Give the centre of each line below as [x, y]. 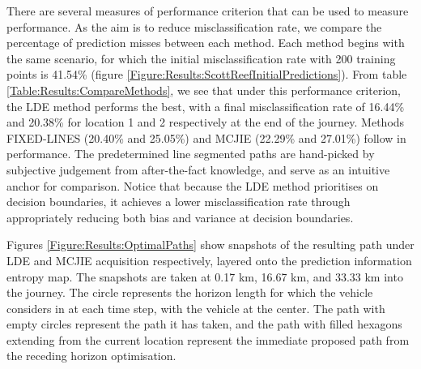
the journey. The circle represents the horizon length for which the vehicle [190, 292]
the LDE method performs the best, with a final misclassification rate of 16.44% [206, 106]
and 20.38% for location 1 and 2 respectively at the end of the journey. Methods [206, 122]
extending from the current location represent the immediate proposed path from [208, 339]
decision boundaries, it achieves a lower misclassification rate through [179, 202]
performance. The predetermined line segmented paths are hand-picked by [191, 154]
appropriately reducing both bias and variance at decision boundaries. [180, 217]
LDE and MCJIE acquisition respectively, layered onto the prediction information [209, 260]
